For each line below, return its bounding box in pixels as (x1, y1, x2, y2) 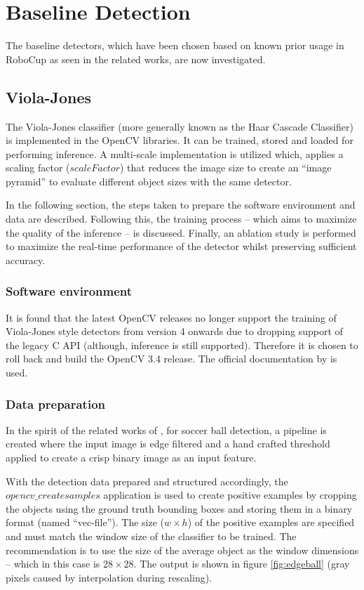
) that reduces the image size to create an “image (119, 160, 332, 175)
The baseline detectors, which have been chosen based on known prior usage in (6, 38, 344, 53)
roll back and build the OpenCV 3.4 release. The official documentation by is (6, 351, 337, 366)
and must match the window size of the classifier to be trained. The (6, 529, 297, 544)
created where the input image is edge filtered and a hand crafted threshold (6, 436, 330, 451)
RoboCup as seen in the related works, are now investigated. (6, 51, 266, 66)
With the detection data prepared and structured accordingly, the (6, 473, 288, 488)
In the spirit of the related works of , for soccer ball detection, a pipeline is (6, 422, 327, 437)
